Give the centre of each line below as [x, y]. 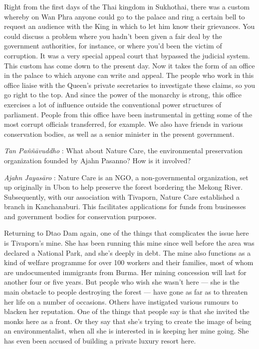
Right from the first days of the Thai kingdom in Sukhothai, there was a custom [127, 6]
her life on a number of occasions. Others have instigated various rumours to [121, 301]
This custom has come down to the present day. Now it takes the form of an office [129, 65]
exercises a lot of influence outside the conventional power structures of [113, 104]
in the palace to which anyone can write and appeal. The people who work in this [129, 75]
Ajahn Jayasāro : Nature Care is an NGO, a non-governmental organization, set [126, 177]
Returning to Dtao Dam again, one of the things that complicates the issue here [127, 233]
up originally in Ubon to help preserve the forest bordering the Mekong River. [124, 187]
